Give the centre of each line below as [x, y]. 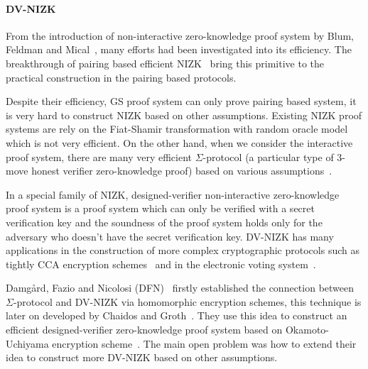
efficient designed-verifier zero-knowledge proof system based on [144, 330]
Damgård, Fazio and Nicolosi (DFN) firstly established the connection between [180, 288]
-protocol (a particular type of [268, 156]
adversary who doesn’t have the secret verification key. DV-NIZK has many [170, 236]
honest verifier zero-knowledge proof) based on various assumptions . [182, 171]
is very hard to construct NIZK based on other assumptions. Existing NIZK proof [184, 115]
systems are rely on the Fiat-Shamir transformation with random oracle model [177, 129]
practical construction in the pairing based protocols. [121, 77]
